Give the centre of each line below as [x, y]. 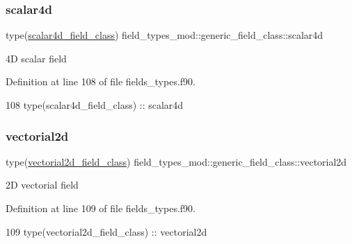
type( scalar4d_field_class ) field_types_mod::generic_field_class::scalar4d [165, 35]
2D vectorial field [42, 185]
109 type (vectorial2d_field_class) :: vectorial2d [106, 231]
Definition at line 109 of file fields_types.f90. [101, 208]
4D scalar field [36, 58]
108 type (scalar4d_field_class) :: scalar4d [95, 105]
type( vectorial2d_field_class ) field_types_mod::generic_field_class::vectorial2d [176, 161]
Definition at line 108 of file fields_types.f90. [101, 81]
